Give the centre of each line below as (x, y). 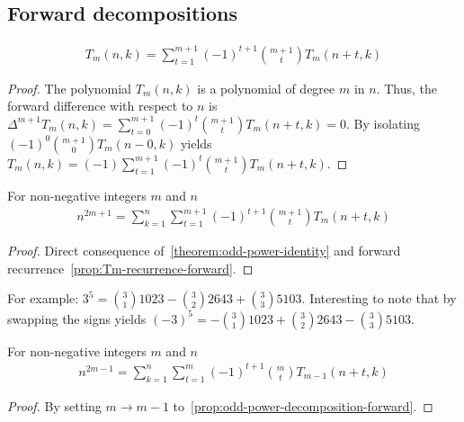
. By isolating (384, 123)
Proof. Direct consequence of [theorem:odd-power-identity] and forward (204, 251)
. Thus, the (407, 88)
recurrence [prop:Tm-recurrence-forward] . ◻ (130, 268)
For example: (43, 298)
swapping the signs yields (77, 318)
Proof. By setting (54, 405)
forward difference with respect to (100, 106)
